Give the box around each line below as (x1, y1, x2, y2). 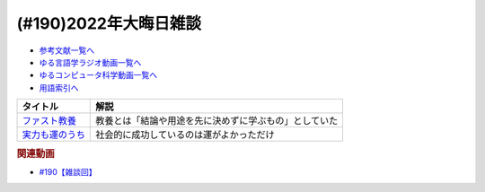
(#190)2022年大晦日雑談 (16, 13, 202, 33)
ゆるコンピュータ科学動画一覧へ (39, 70, 157, 81)
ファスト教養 (22, 115, 76, 127)
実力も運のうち (22, 128, 85, 141)
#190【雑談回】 (39, 166, 98, 177)
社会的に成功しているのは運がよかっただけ (95, 128, 275, 141)
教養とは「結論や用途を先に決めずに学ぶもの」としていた (95, 115, 339, 127)
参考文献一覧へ (39, 45, 94, 56)
